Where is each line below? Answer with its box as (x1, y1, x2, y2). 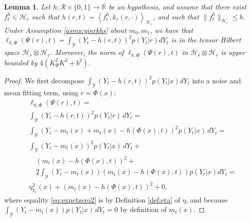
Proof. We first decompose (4, 75, 84, 85)
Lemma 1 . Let (4, 1, 50, 11)
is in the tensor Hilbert (171, 34, 241, 45)
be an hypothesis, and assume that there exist (108, 1, 246, 11)
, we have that (150, 24, 193, 35)
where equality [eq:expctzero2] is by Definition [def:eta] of (4, 194, 180, 205)
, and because (185, 194, 227, 205)
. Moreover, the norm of (50, 47, 124, 57)
